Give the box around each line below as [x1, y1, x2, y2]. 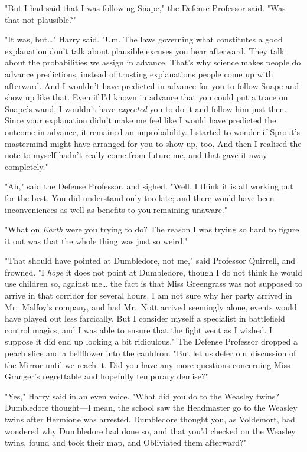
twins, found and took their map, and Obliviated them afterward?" [5, 436, 247, 448]
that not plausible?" [5, 13, 76, 25]
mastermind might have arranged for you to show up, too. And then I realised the [5, 137, 302, 149]
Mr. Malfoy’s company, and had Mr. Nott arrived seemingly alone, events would [5, 300, 297, 313]
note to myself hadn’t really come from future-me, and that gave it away [5, 149, 267, 161]
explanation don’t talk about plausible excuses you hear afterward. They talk [5, 44, 285, 57]
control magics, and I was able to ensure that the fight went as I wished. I [5, 323, 273, 336]
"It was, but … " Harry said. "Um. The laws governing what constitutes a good [5, 33, 283, 45]
